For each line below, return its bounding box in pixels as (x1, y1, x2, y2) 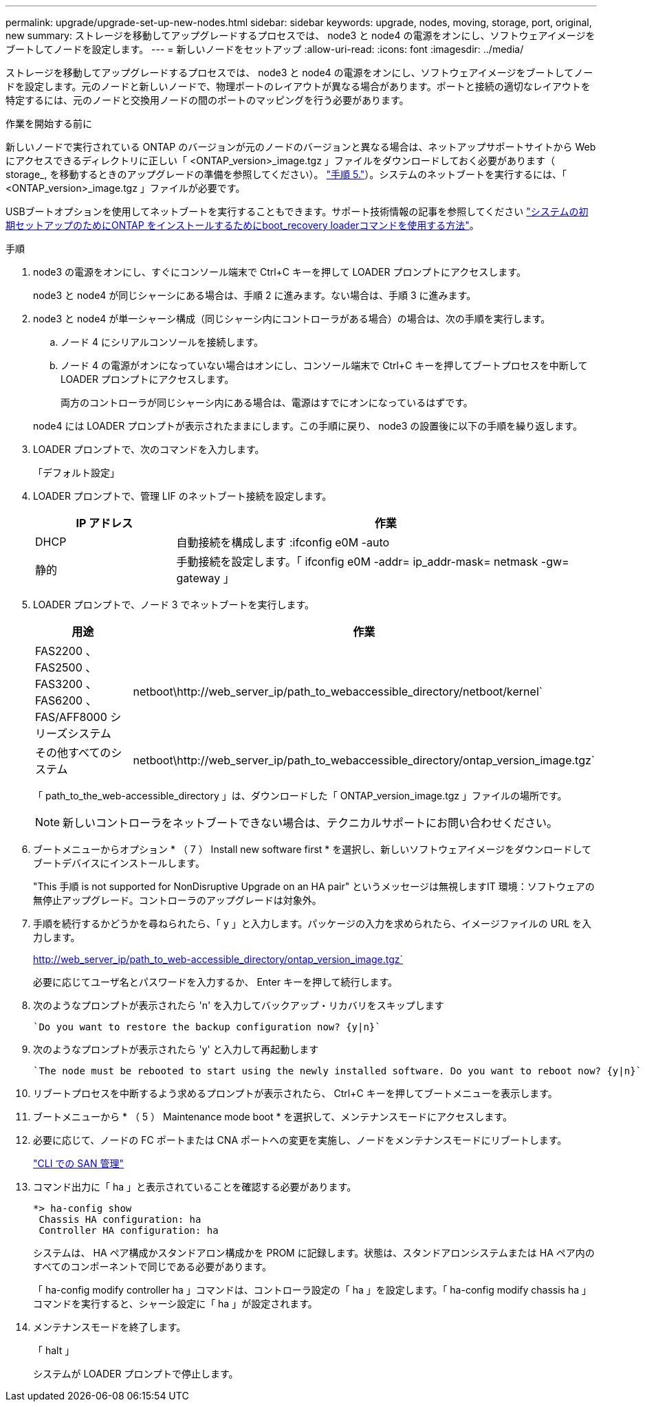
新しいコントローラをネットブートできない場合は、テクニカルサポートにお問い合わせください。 (63, 816, 558, 830)
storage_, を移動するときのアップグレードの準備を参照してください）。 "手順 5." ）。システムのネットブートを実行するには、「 (6, 168, 567, 180)
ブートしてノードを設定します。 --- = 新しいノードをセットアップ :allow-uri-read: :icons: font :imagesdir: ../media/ (6, 43, 524, 55)
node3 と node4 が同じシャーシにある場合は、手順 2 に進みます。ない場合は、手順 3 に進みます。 (33, 289, 477, 301)
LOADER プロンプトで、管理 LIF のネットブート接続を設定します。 (33, 490, 332, 502)
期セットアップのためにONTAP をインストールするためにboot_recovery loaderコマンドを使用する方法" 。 (6, 219, 479, 231)
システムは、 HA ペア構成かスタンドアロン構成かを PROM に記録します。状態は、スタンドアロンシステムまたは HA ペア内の (33, 1247, 595, 1259)
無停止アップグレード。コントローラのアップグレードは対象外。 (33, 894, 322, 906)
